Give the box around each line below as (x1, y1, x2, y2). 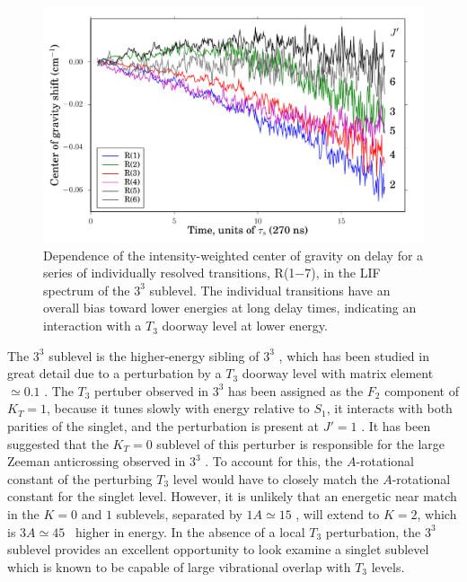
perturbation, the (325, 522, 421, 541)
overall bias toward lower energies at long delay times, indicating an (43, 298, 417, 317)
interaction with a (43, 316, 142, 335)
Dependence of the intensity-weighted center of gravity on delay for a (43, 245, 424, 264)
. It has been (361, 417, 431, 436)
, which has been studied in (278, 346, 429, 365)
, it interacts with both (326, 399, 453, 418)
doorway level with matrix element (242, 364, 434, 383)
